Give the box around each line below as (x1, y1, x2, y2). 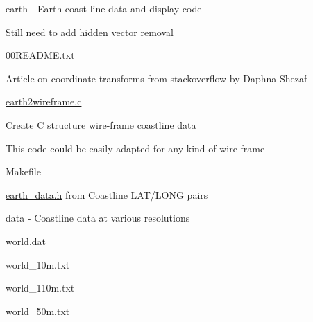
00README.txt (6, 48, 75, 62)
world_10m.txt (6, 257, 70, 271)
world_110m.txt (6, 280, 75, 295)
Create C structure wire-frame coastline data (6, 117, 196, 132)
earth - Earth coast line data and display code (6, 1, 202, 15)
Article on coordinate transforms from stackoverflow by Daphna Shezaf (6, 71, 307, 85)
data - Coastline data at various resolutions (6, 211, 190, 225)
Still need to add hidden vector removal (6, 24, 174, 39)
